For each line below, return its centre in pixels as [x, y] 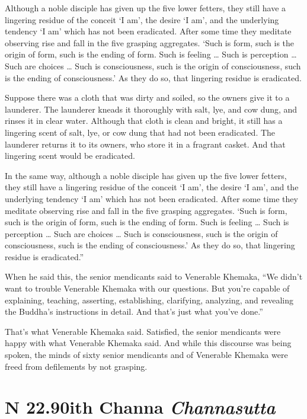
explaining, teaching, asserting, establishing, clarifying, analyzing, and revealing [149, 300]
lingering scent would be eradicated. [70, 156]
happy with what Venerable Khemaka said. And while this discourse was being [148, 343]
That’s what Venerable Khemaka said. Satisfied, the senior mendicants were [143, 331]
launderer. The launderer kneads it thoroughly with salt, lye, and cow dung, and [151, 109]
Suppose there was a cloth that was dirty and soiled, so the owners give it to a [147, 97]
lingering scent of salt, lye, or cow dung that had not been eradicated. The [140, 132]
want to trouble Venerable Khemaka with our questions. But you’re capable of [147, 288]
